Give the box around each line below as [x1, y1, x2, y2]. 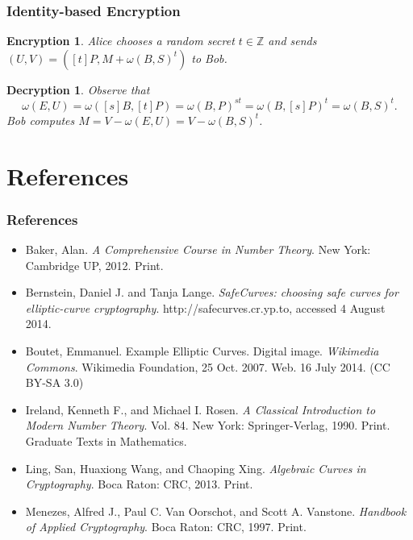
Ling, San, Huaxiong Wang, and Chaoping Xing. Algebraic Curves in [25, 459, 366, 476]
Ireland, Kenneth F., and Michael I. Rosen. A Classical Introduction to [25, 401, 376, 417]
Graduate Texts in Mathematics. [25, 433, 187, 450]
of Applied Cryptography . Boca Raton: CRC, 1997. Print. [25, 518, 307, 535]
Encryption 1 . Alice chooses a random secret [6, 32, 235, 49]
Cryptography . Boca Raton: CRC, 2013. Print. [25, 476, 253, 492]
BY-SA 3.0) [25, 374, 84, 391]
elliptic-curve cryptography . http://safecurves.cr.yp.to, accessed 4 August [25, 299, 386, 316]
